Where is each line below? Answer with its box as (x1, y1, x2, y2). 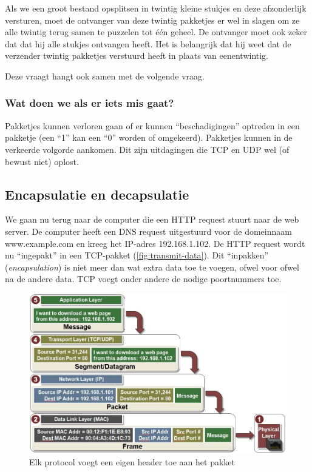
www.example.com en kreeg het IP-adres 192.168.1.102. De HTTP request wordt (5, 237, 305, 249)
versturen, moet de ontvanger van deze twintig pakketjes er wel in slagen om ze (5, 13, 300, 26)
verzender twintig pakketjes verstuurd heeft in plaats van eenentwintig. (5, 49, 268, 62)
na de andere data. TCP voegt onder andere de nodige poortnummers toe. (5, 272, 282, 285)
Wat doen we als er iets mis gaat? (5, 95, 174, 110)
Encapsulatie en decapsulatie (5, 184, 189, 203)
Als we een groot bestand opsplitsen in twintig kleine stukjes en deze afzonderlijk (5, 2, 307, 14)
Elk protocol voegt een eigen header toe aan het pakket (29, 456, 235, 468)
